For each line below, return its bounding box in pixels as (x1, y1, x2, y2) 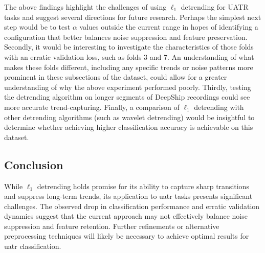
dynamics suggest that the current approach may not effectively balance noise (4, 211, 248, 221)
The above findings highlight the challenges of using (4, 2, 167, 12)
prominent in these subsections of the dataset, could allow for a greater (4, 72, 227, 82)
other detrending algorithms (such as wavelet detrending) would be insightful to (4, 111, 255, 122)
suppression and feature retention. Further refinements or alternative (4, 220, 219, 231)
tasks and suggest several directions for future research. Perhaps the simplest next (4, 11, 261, 22)
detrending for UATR (181, 2, 249, 12)
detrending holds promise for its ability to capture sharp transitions (37, 180, 249, 191)
